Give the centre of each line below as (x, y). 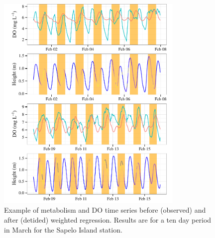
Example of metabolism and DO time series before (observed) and (105, 210)
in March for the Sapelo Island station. (63, 229)
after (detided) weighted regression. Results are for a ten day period (108, 220)
